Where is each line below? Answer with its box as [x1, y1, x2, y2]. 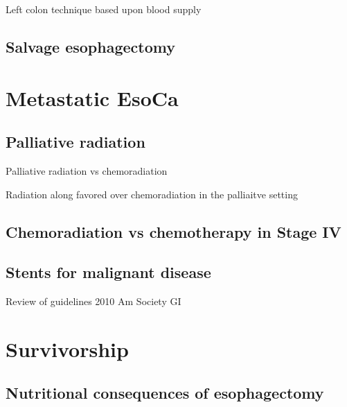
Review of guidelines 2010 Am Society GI [6, 294, 181, 309]
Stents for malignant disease [6, 261, 211, 283]
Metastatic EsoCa [6, 83, 179, 112]
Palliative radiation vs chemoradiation [6, 163, 168, 177]
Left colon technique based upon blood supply [6, 2, 202, 16]
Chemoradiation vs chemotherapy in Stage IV [6, 220, 341, 242]
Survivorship [6, 334, 129, 363]
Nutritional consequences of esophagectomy [6, 382, 324, 404]
